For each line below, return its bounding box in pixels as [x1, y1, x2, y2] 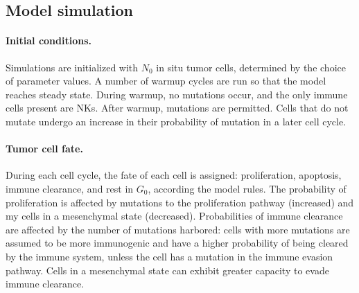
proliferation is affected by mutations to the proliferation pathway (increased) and [6, 195, 354, 209]
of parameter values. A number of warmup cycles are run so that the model [6, 73, 326, 88]
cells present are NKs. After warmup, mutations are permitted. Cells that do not [6, 100, 349, 115]
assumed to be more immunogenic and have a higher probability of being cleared [6, 236, 349, 250]
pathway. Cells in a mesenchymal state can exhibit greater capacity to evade [6, 263, 329, 277]
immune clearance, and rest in [6, 181, 134, 195]
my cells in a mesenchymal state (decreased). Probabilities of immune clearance [6, 208, 343, 223]
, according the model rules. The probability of [148, 181, 347, 195]
